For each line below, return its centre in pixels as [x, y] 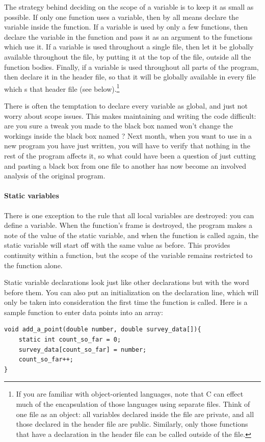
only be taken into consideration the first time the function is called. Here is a [126, 302]
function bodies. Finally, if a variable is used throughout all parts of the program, [131, 67]
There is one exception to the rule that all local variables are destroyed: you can [129, 215]
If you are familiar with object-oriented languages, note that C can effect [130, 394]
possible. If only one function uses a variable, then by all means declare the [122, 17]
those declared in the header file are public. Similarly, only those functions [132, 424]
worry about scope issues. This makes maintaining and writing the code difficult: [130, 115]
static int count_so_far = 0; [70, 340]
